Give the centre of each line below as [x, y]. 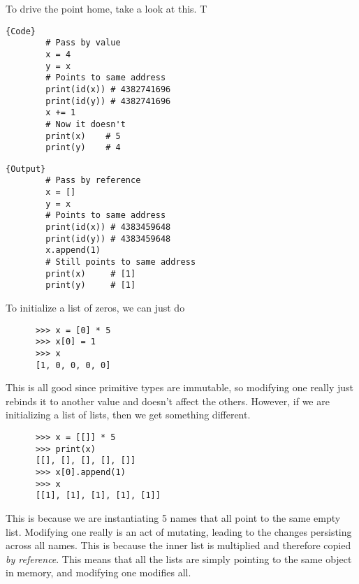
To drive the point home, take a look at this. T [107, 8]
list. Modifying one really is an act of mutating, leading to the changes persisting [179, 531]
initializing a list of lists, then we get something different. [128, 415]
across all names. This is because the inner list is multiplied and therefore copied [178, 545]
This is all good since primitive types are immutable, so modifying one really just [179, 387]
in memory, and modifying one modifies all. [98, 572]
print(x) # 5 [83, 136]
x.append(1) [73, 250]
